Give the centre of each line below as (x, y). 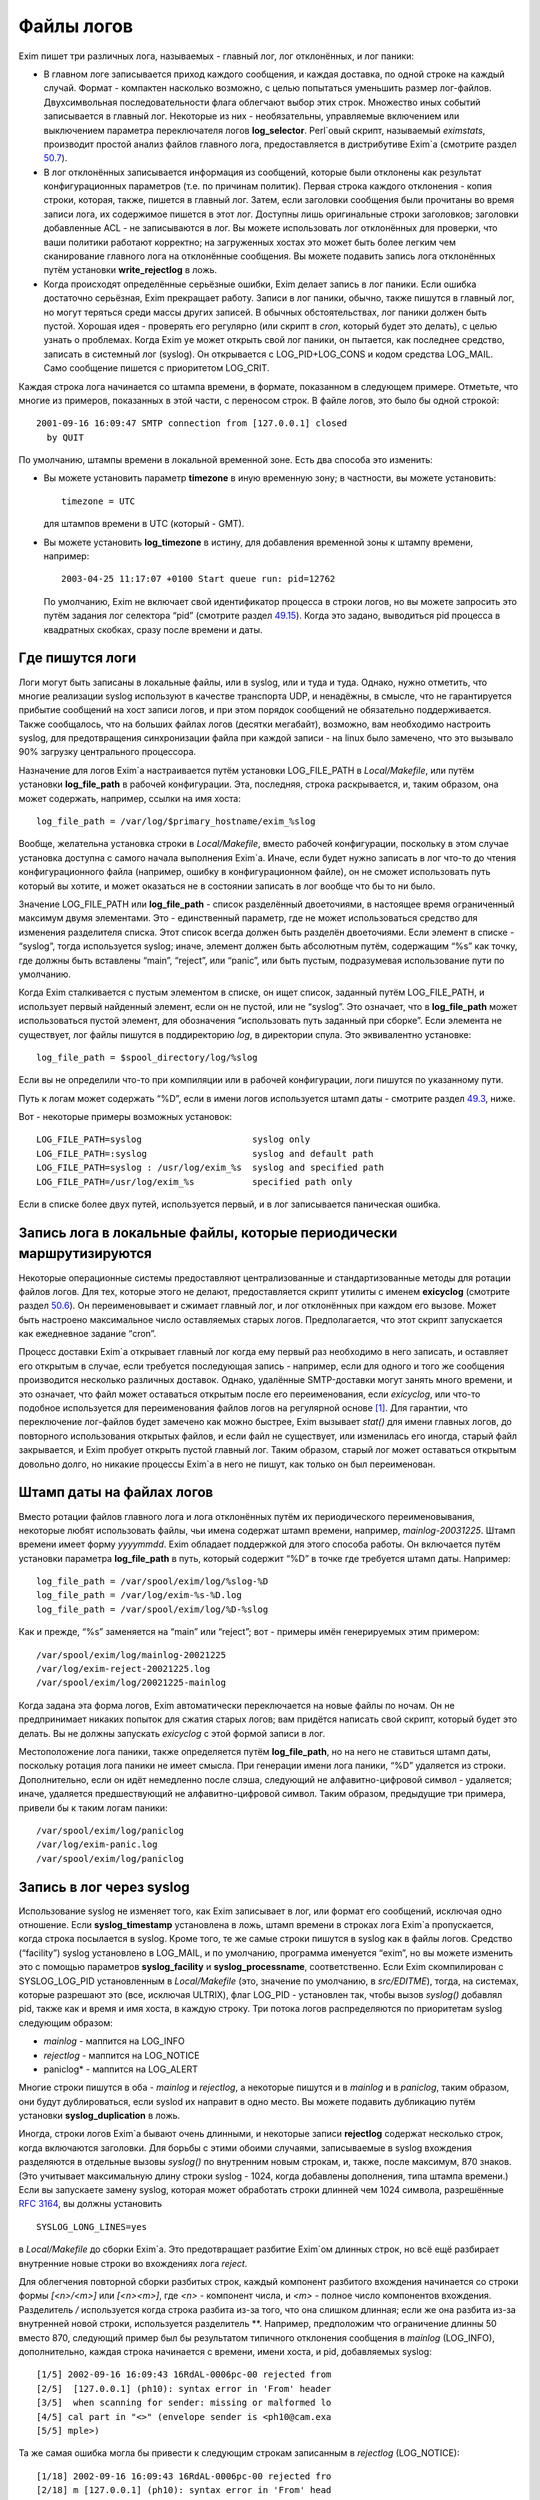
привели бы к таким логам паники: (93, 1807)
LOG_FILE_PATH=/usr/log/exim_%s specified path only (194, 1181)
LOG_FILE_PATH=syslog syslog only (173, 1139)
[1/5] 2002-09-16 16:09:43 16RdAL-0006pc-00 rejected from (184, 2374)
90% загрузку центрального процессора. (107, 752)
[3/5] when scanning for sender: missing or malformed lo (184, 2403)
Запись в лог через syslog (104, 1886)
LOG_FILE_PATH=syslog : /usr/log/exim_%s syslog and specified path (210, 1168)
